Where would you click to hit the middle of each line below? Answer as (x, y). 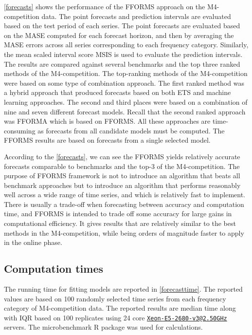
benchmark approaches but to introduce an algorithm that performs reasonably (122, 185)
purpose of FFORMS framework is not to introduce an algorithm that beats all (122, 176)
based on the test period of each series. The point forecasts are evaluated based (122, 26)
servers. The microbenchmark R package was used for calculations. (103, 327)
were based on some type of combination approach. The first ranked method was (124, 83)
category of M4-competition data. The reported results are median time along (120, 308)
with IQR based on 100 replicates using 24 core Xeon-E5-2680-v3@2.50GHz (116, 317)
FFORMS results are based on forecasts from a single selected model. (107, 140)
